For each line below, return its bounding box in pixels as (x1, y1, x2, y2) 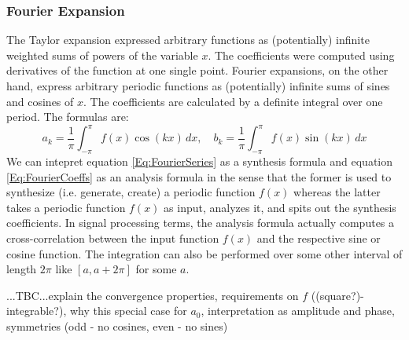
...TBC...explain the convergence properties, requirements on (6, 287, 299, 303)
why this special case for (69, 302, 187, 319)
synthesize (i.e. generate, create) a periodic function (6, 184, 256, 200)
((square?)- (311, 287, 364, 303)
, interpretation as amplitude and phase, (201, 302, 395, 319)
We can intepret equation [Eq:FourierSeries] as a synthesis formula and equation (6, 153, 393, 170)
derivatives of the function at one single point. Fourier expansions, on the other (6, 62, 389, 79)
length (6, 261, 37, 277)
